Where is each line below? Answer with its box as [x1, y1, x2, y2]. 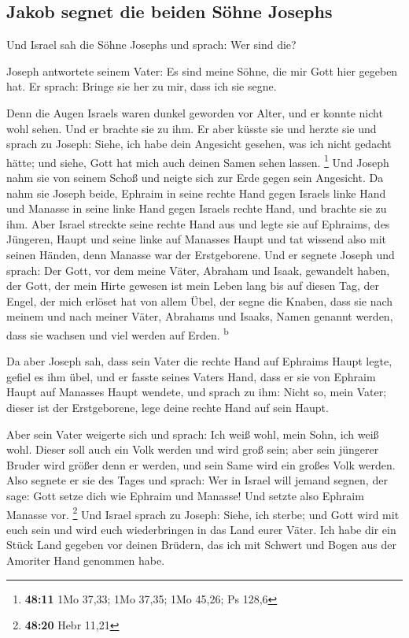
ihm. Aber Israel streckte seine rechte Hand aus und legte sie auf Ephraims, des [6, 215, 390, 232]
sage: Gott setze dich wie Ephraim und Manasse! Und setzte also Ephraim [6, 487, 364, 503]
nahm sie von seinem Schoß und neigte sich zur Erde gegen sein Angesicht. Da [6, 169, 384, 186]
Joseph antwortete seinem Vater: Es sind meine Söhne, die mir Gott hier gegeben [6, 62, 398, 79]
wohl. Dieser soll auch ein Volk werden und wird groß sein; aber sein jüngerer [6, 441, 379, 458]
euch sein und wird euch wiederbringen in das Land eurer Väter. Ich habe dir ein [6, 521, 396, 537]
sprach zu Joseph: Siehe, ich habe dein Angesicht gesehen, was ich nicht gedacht [6, 135, 392, 152]
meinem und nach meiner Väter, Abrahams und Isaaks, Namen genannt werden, [6, 308, 393, 325]
